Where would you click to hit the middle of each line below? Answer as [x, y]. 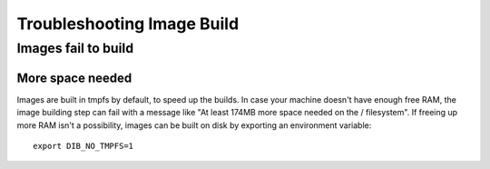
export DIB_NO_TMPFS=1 [83, 146]
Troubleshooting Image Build [128, 24]
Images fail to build [75, 48]
